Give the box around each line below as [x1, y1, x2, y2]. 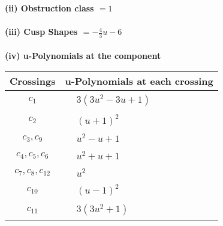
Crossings [10, 74, 56, 88]
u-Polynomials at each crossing [65, 74, 213, 88]
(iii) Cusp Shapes [5, 25, 78, 38]
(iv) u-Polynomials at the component [5, 49, 161, 61]
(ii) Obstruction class [5, 2, 94, 14]
